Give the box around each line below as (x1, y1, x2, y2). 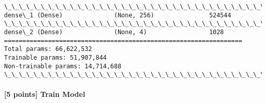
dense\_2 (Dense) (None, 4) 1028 (4, 28, 224, 36)
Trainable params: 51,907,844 (4, 54, 107, 61)
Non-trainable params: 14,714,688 (4, 62, 122, 70)
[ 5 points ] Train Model (4, 88, 85, 99)
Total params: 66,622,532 (4, 45, 92, 53)
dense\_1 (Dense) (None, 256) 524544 (4, 11, 231, 19)
